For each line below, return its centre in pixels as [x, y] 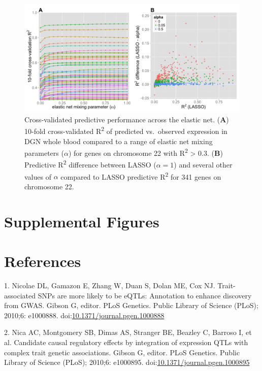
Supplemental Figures [82, 221]
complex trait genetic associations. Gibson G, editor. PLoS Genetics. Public [122, 352]
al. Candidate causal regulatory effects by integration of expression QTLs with [126, 342]
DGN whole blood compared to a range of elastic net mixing [119, 141]
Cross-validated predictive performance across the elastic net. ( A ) [127, 119]
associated [20, 295]
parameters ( [44, 153]
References [43, 261]
